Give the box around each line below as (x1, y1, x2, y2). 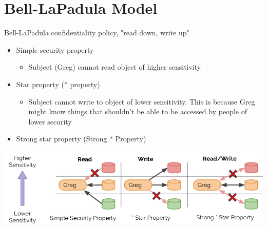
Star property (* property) (16, 78, 100, 89)
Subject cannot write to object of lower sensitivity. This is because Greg (28, 96, 255, 107)
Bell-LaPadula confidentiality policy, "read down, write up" (4, 27, 189, 38)
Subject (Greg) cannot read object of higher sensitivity (28, 61, 201, 72)
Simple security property (16, 44, 94, 55)
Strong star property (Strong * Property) (16, 133, 146, 144)
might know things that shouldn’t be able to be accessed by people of (28, 106, 247, 117)
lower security (28, 116, 72, 127)
